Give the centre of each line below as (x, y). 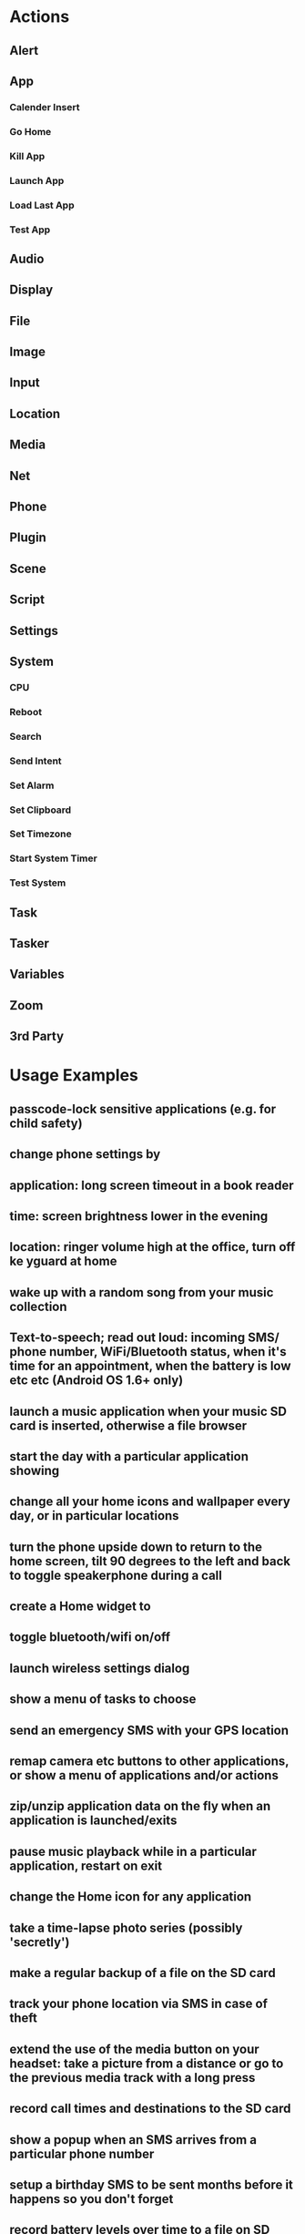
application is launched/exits (93, 1821)
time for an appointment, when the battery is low (150, 1366)
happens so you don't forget (91, 2199)
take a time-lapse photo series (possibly (126, 1927)
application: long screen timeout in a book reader (152, 1185)
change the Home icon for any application (131, 1897)
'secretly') (40, 1942)
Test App (30, 230)
